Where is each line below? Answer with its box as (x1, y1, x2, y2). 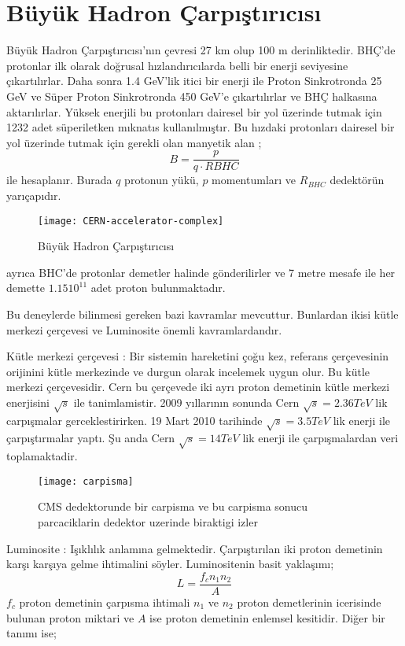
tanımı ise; (6, 625, 57, 641)
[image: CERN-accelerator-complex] (38, 215, 224, 227)
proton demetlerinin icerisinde (237, 593, 381, 610)
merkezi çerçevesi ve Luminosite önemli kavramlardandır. (6, 321, 282, 338)
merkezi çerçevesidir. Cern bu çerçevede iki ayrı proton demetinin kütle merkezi (6, 378, 390, 395)
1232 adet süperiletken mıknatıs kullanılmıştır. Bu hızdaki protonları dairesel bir (6, 119, 395, 135)
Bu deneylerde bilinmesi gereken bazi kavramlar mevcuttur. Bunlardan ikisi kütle (6, 305, 399, 322)
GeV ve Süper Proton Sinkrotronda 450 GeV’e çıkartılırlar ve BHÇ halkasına (6, 87, 377, 104)
